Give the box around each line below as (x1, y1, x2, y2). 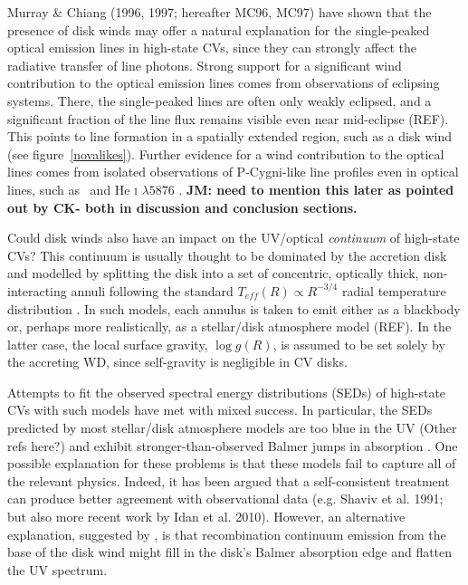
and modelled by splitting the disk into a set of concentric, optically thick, (7, 264, 419, 283)
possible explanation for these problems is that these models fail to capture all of (7, 454, 456, 473)
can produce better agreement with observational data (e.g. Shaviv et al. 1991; (7, 489, 444, 508)
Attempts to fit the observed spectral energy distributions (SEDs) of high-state (7, 382, 446, 401)
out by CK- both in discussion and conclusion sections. (7, 197, 358, 216)
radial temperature (341, 281, 446, 300)
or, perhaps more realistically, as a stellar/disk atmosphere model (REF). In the (7, 317, 452, 336)
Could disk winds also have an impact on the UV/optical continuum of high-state (7, 228, 460, 247)
